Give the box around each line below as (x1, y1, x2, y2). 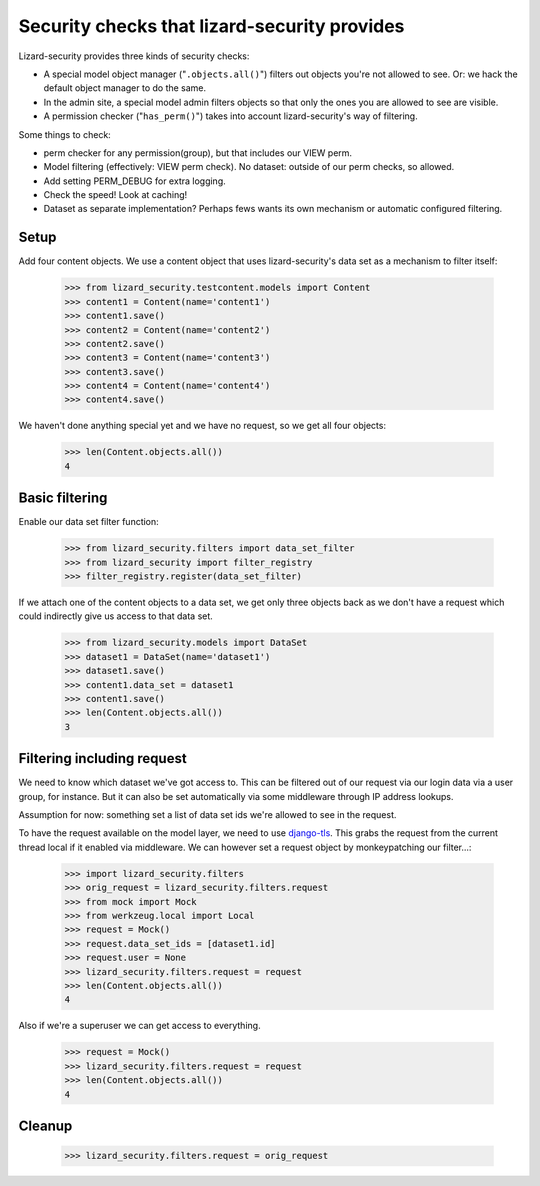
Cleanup (18, 1117, 73, 1134)
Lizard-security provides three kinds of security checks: (18, 50, 250, 62)
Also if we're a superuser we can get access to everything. (18, 1020, 261, 1032)
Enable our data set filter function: (18, 516, 159, 528)
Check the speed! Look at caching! (43, 189, 188, 201)
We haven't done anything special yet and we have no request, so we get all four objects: (18, 420, 387, 432)
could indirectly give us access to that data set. (18, 610, 214, 622)
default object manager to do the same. (43, 82, 207, 94)
